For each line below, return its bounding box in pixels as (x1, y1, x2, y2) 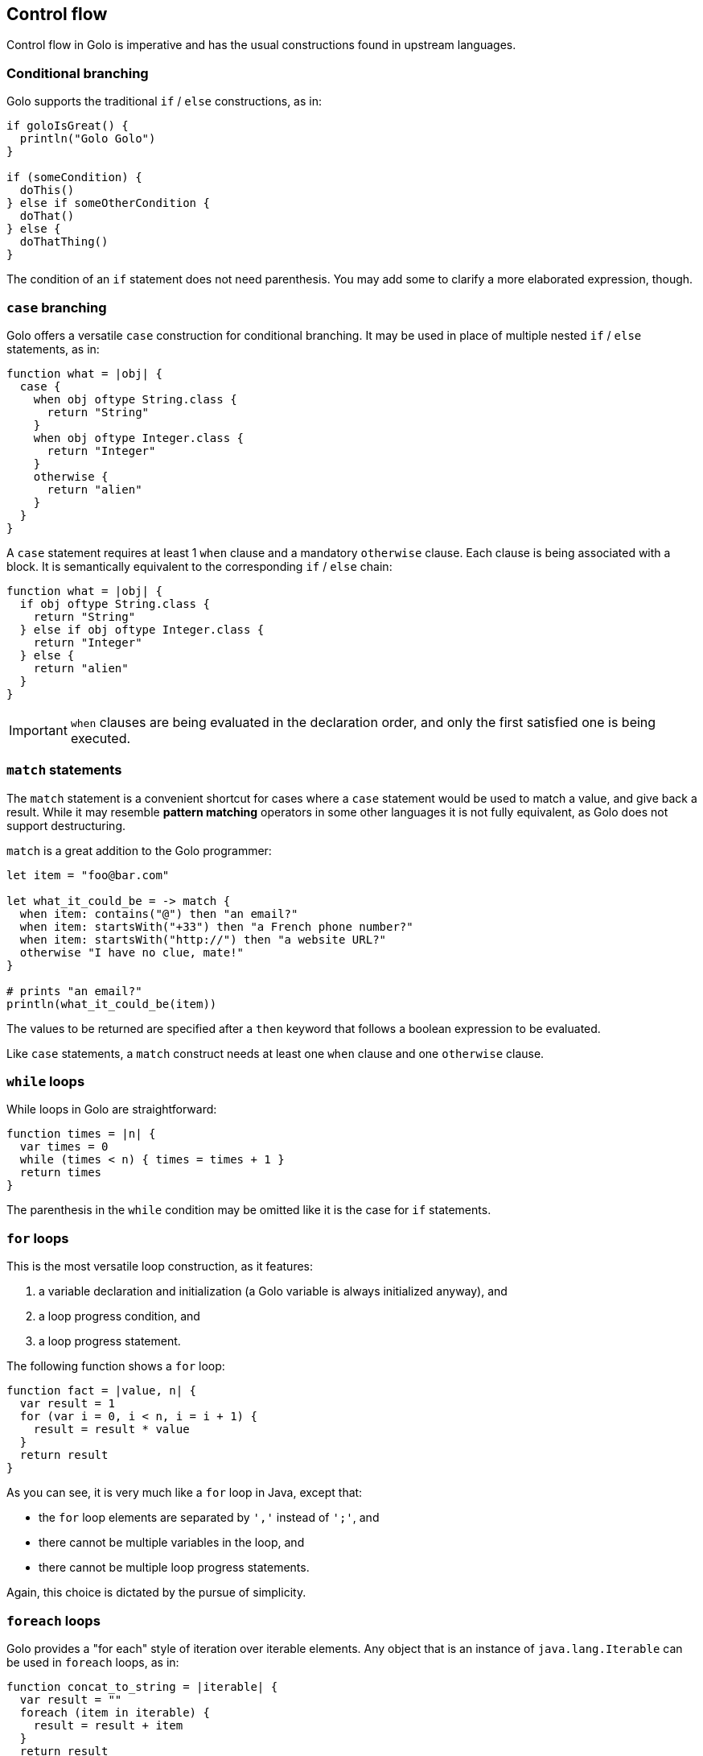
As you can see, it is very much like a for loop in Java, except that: (6, 1485, 363, 1500)
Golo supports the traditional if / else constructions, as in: (6, 94, 322, 109)
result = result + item (33, 1718, 183, 1732)
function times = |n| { (6, 1127, 156, 1141)
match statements (6, 762, 122, 779)
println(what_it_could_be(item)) (6, 997, 217, 1010)
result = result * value (33, 1423, 190, 1436)
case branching (6, 299, 107, 316)
